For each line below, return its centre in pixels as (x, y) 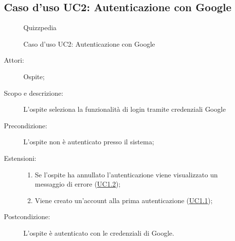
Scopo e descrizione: (34, 93)
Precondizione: (26, 125)
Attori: (14, 60)
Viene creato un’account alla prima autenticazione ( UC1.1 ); (124, 200)
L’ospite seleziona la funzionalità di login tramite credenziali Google (125, 109)
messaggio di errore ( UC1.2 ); (78, 184)
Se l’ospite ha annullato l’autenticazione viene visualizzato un (126, 174)
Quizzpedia (40, 27)
